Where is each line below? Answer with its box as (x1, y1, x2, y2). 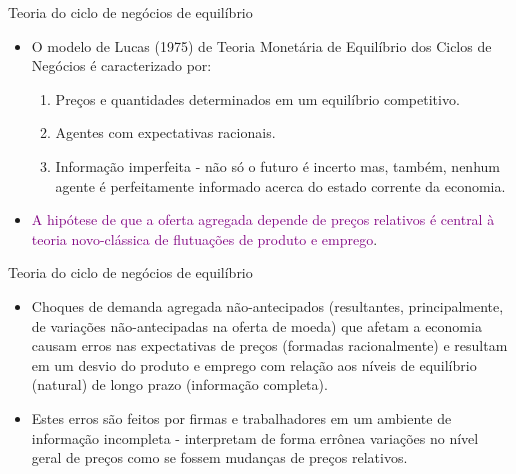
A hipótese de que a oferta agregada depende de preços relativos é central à (31, 209, 495, 230)
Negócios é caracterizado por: (31, 55, 212, 76)
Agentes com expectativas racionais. (55, 122, 276, 143)
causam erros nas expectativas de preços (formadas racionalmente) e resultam (31, 335, 508, 356)
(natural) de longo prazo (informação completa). (31, 374, 328, 395)
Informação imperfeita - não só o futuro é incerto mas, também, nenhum (55, 155, 500, 176)
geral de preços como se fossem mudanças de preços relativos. (31, 447, 408, 468)
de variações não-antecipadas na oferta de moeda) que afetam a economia (31, 315, 482, 336)
